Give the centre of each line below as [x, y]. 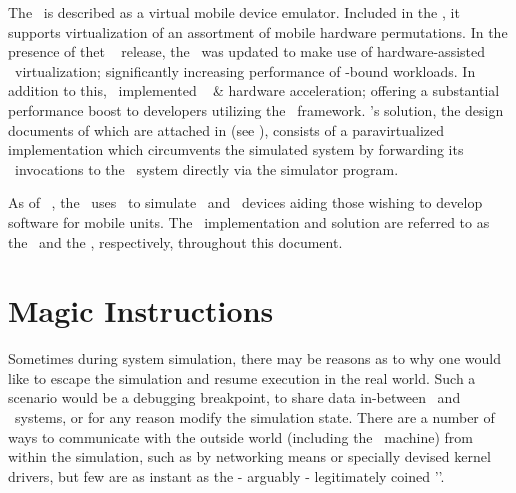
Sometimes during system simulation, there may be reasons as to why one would [254, 358]
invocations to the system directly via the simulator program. [206, 168]
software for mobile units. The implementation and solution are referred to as [249, 221]
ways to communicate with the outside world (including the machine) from [240, 436]
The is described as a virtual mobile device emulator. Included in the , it [234, 12]
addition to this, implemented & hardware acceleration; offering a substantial [254, 90]
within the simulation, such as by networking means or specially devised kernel [249, 456]
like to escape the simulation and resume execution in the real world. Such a [242, 377]
